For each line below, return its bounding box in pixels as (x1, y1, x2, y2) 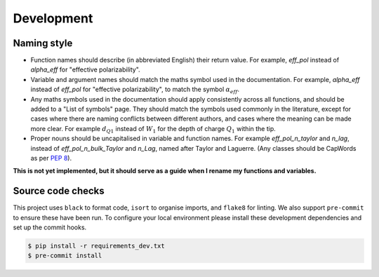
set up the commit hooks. (13, 223, 87, 231)
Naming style (13, 37, 73, 49)
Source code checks (13, 185, 105, 197)
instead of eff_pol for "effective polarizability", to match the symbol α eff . (30, 85, 240, 95)
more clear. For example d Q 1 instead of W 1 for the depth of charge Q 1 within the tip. (30, 124, 277, 135)
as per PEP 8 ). (30, 154, 72, 162)
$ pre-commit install (27, 252, 102, 259)
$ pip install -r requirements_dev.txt (27, 242, 165, 250)
